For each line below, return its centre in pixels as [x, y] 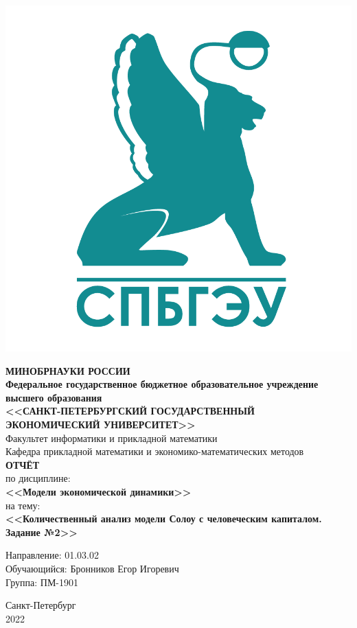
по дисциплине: [38, 478]
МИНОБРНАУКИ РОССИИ [68, 370]
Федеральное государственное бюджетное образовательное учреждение [162, 384]
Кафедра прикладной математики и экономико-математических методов [155, 451]
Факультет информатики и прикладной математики [112, 438]
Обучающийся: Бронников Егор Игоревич [92, 568]
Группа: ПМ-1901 [42, 582]
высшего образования [54, 397]
